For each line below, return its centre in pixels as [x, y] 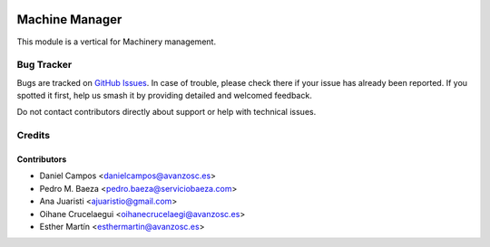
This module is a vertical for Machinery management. [117, 42]
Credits [33, 136]
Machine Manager [69, 19]
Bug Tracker [44, 65]
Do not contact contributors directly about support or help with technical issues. [167, 112]
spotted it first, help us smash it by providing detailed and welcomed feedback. [164, 96]
